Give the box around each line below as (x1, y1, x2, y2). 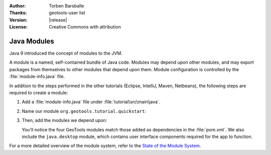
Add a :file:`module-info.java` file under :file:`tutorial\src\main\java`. (22, 99, 161, 105)
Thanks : (9, 10, 27, 16)
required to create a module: (9, 90, 68, 96)
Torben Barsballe (49, 3, 84, 9)
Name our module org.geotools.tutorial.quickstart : (22, 108, 147, 114)
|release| (49, 17, 67, 23)
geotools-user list (49, 10, 85, 16)
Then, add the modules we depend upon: (22, 117, 107, 123)
